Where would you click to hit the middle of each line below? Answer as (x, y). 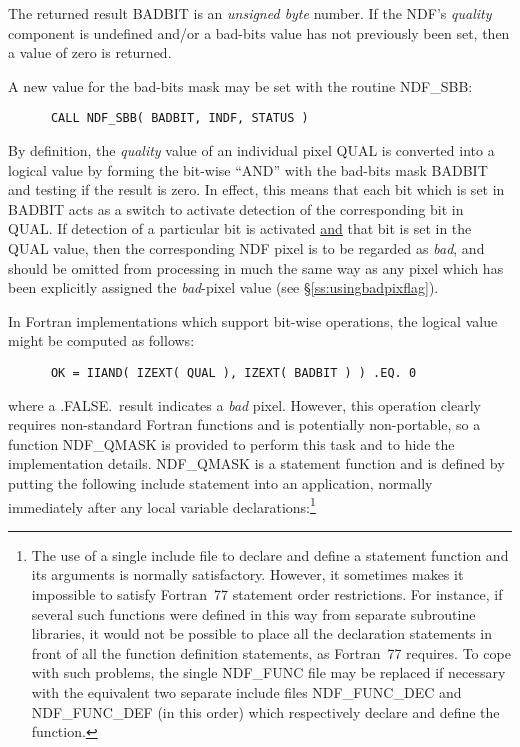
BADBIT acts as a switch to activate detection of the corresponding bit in (236, 208)
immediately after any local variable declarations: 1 (162, 505)
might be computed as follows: (101, 340)
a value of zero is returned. (90, 52)
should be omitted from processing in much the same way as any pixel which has (256, 267)
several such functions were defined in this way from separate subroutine (253, 613)
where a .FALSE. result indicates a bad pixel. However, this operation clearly (244, 404)
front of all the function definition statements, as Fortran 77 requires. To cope (271, 652)
